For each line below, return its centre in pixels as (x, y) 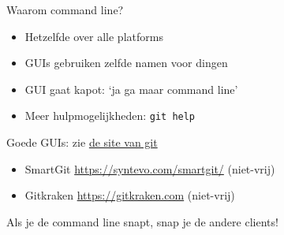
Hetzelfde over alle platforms (94, 36)
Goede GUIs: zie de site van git (82, 142)
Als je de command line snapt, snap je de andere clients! (142, 221)
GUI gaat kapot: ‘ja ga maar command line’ (131, 89)
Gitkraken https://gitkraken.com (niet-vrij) (130, 195)
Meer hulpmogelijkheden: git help (110, 116)
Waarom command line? (65, 9)
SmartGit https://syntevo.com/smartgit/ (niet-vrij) (150, 168)
